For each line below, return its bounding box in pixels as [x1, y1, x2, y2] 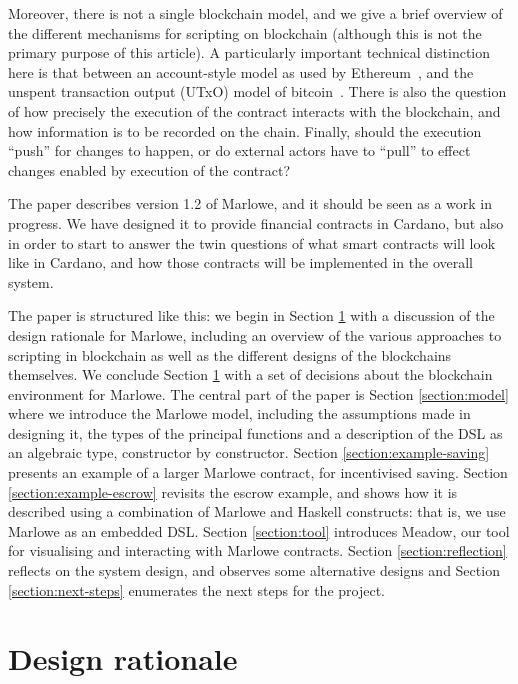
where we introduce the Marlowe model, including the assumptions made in [8, 403, 471, 424]
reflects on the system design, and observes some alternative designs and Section [8, 560, 500, 581]
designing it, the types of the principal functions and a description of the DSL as [8, 422, 503, 443]
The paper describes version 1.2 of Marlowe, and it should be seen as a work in [8, 193, 493, 214]
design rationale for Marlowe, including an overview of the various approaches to [8, 324, 502, 345]
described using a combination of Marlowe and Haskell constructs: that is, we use [8, 501, 506, 522]
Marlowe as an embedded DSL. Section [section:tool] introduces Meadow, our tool [8, 520, 510, 541]
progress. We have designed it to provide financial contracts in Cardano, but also [8, 212, 504, 233]
